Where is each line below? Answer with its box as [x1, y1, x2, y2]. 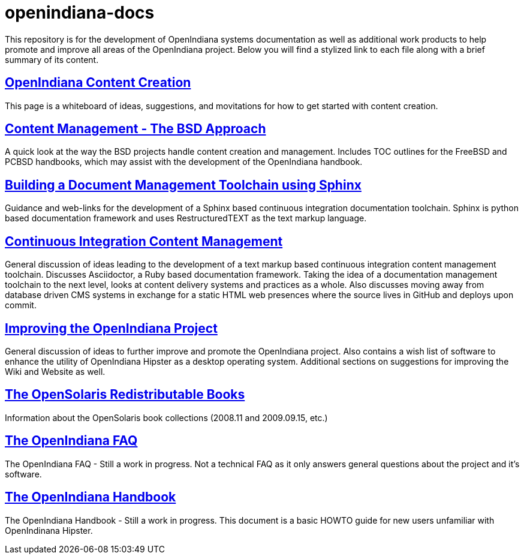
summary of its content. [5, 54, 99, 65]
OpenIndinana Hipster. [5, 525, 93, 536]
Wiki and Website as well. [5, 366, 106, 377]
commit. [5, 300, 37, 311]
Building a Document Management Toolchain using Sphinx [5, 177, 362, 193]
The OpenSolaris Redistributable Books [5, 387, 245, 402]
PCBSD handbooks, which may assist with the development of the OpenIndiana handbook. [5, 157, 363, 167]
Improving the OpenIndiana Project [5, 320, 218, 336]
